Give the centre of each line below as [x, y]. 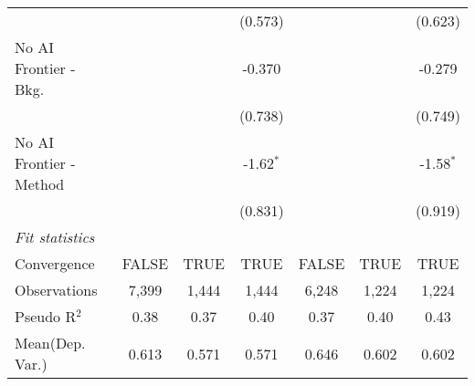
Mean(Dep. [50, 343]
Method [40, 184]
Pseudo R [46, 316]
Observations [56, 290]
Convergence [55, 263]
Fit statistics [55, 237]
